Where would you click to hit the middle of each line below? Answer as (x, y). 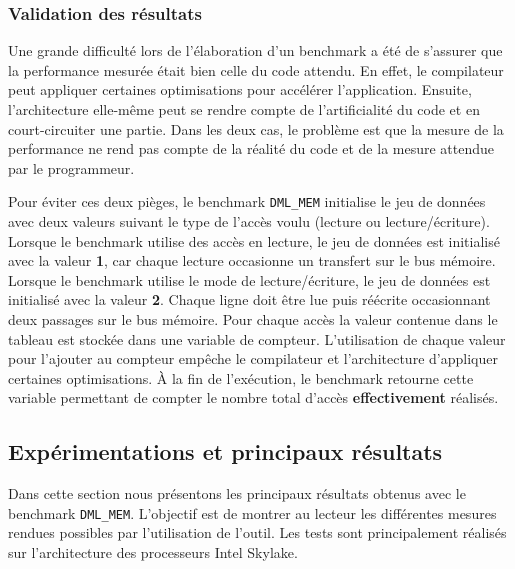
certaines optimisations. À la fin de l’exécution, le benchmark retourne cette (241, 377)
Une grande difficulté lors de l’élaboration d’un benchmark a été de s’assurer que (255, 50)
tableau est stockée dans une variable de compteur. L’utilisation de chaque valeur (257, 338)
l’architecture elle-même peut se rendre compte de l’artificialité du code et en (244, 109)
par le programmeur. (71, 167)
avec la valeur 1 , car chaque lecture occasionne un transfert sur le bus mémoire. (252, 260)
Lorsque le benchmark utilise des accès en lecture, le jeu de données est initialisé (254, 240)
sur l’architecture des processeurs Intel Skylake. (153, 552)
